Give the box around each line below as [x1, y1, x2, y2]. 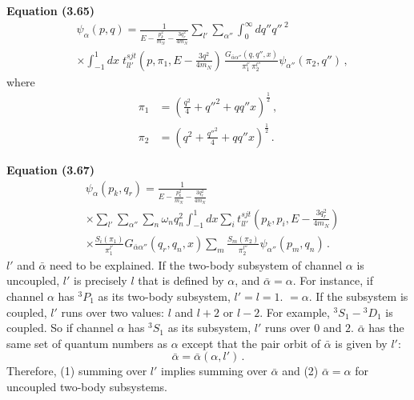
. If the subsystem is [308, 288, 408, 305]
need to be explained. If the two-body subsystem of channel [50, 256, 343, 273]
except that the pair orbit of [182, 334, 321, 351]
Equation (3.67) [6, 161, 95, 178]
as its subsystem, [167, 319, 251, 336]
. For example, [259, 303, 330, 320]
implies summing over [161, 362, 267, 379]
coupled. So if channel [6, 319, 114, 336]
